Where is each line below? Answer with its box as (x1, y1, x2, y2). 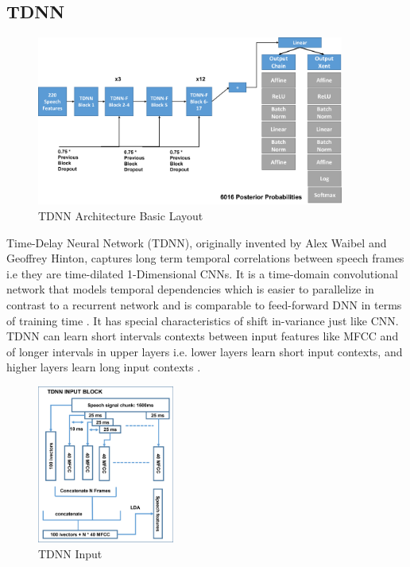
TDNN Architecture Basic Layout (38, 207, 203, 223)
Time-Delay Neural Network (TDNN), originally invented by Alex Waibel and (6, 234, 387, 250)
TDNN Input (38, 545, 102, 561)
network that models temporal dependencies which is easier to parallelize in (6, 281, 374, 297)
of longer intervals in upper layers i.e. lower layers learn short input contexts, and (6, 343, 403, 359)
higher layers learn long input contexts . (6, 359, 201, 375)
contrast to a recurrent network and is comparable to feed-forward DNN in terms (6, 296, 402, 313)
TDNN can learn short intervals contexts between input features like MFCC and (6, 328, 399, 344)
